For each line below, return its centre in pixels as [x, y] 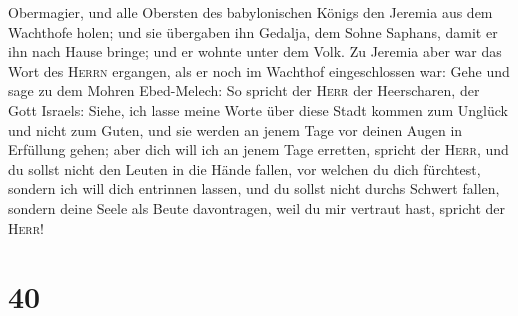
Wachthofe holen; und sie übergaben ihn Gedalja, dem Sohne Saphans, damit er [253, 31]
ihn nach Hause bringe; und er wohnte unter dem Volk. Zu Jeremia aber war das [255, 51]
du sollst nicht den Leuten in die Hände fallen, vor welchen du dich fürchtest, [244, 168]
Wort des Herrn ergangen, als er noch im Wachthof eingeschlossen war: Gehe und [259, 70]
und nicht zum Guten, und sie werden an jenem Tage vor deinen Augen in [235, 129]
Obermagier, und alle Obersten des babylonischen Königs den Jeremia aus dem [250, 12]
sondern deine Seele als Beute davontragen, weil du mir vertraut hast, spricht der [256, 207]
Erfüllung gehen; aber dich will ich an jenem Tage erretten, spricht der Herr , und [258, 149]
